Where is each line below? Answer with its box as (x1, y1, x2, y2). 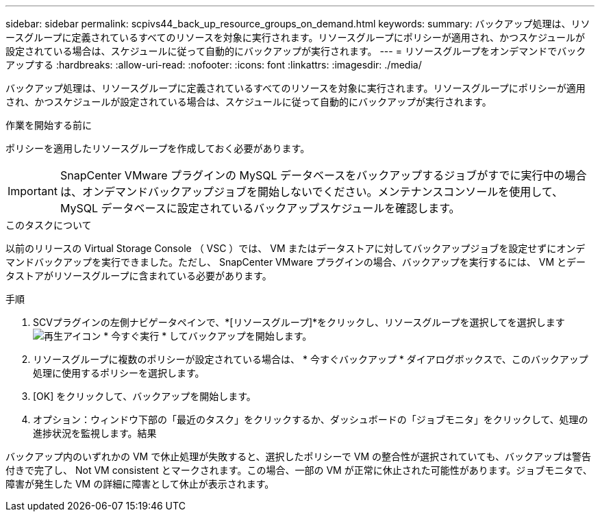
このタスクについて (5, 219, 92, 231)
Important (8, 184, 58, 198)
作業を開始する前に (5, 119, 92, 131)
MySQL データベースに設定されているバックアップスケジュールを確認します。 (60, 201, 460, 215)
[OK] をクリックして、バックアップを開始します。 (33, 390, 256, 402)
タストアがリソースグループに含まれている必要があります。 (5, 270, 272, 281)
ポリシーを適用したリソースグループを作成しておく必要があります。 (5, 142, 310, 154)
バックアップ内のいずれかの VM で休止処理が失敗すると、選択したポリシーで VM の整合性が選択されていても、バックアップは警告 (5, 451, 591, 462)
